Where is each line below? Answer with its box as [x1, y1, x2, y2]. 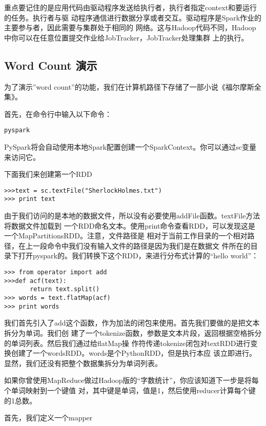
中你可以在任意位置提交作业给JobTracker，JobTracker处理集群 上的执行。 [4, 32, 249, 43]
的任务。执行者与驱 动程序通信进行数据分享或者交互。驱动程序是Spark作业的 [4, 12, 262, 23]
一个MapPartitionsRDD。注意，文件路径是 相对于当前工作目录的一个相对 [4, 230, 248, 241]
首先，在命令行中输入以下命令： [4, 108, 112, 119]
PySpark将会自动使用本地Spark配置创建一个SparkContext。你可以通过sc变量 [4, 141, 256, 152]
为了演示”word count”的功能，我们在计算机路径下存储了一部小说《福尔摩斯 [4, 81, 254, 92]
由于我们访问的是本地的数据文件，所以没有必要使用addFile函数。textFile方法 [4, 210, 260, 221]
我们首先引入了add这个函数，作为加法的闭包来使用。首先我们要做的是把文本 [4, 317, 260, 328]
